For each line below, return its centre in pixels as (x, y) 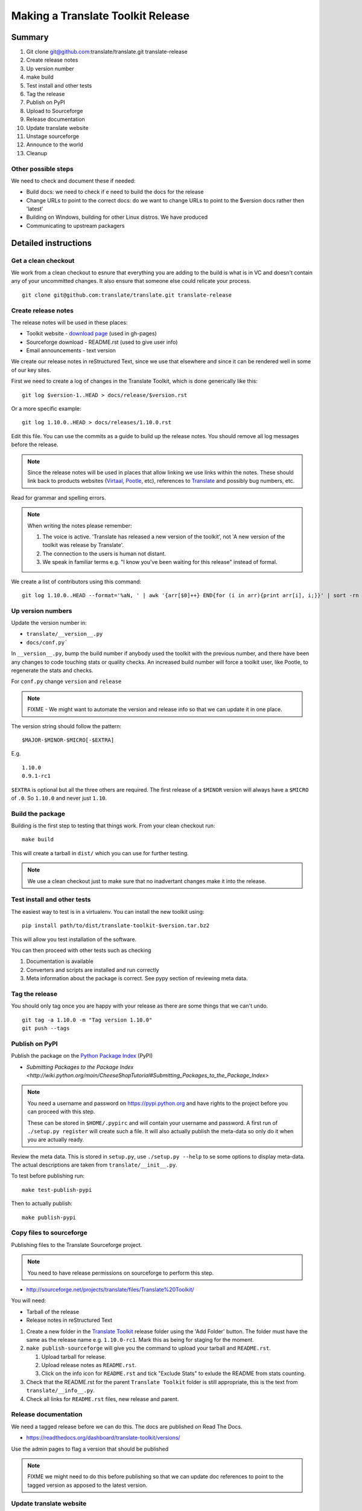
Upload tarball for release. (74, 1356)
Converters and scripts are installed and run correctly (93, 969)
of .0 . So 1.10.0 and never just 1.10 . (59, 798)
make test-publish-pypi (57, 1190)
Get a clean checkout (43, 260)
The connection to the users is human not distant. (104, 554)
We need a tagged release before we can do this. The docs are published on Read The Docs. (127, 1426)
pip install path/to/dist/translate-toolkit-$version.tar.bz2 (116, 926)
